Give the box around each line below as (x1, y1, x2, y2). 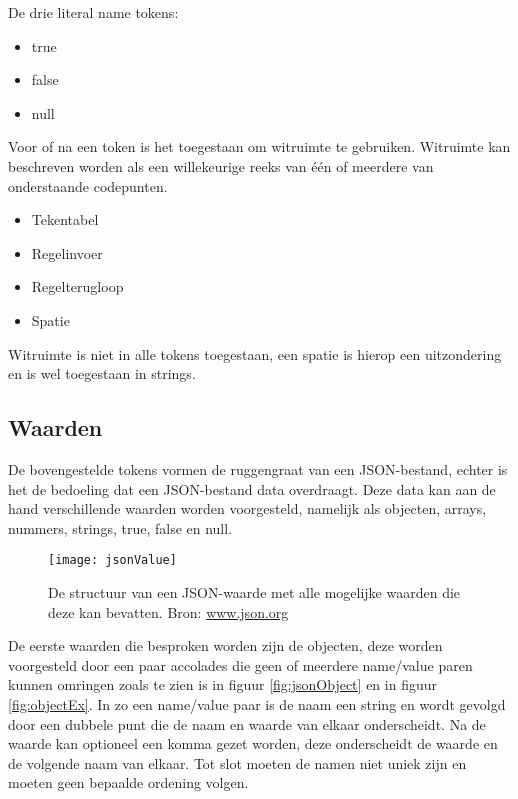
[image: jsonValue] (48, 553, 177, 568)
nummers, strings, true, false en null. (8, 517, 233, 538)
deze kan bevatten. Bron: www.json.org (48, 601, 289, 622)
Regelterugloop (31, 276, 124, 297)
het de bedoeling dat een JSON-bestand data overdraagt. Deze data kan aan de (8, 478, 496, 499)
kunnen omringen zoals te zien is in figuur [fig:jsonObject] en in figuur (8, 674, 437, 695)
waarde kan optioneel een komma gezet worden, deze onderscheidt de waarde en (8, 733, 498, 754)
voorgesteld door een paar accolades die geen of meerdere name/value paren (8, 654, 473, 675)
